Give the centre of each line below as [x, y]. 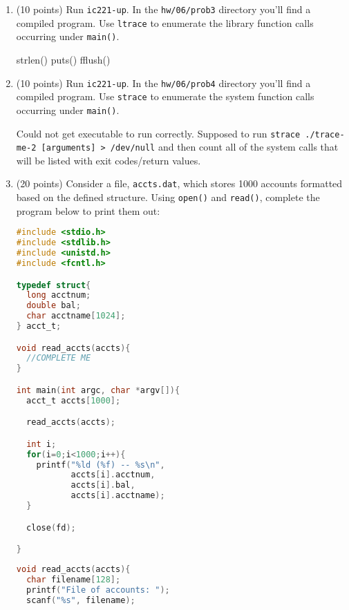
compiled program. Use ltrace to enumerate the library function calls [165, 22]
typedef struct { [54, 285]
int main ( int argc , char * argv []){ [98, 390]
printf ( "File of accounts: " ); [98, 590]
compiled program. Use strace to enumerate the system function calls [165, 96]
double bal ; [54, 306]
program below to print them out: [88, 210]
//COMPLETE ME [59, 358]
